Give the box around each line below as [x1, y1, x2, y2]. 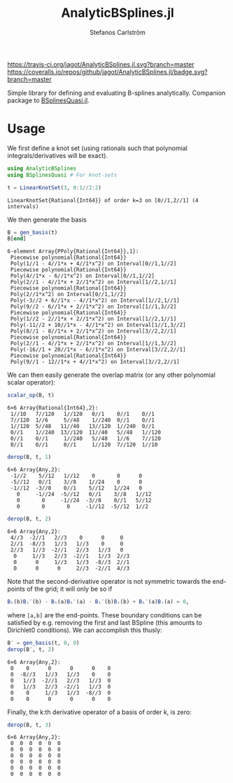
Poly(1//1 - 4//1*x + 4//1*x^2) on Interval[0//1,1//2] [10, 260, 177, 267]
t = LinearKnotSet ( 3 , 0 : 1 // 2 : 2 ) [7, 184, 101, 191]
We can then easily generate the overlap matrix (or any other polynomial [7, 370, 216, 380]
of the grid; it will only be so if [27, 584, 113, 593]
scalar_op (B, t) [7, 391, 55, 399]
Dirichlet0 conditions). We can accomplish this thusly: [7, 626, 162, 634]
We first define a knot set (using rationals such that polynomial [7, 144, 188, 152]
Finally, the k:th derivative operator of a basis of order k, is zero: [7, 707, 192, 716]
